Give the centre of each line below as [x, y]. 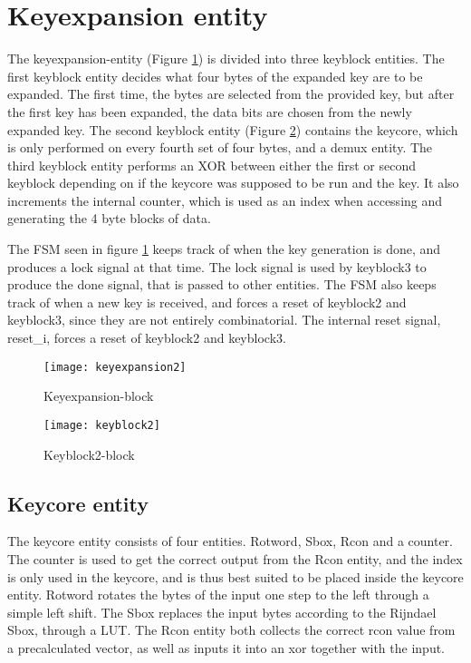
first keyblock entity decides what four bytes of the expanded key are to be [215, 76]
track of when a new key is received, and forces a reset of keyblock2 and [207, 302]
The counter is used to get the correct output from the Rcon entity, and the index [235, 558]
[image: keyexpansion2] [115, 367]
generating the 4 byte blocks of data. [109, 218]
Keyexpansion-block [99, 396]
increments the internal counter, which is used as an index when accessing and [225, 200]
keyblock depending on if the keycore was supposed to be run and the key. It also [233, 183]
